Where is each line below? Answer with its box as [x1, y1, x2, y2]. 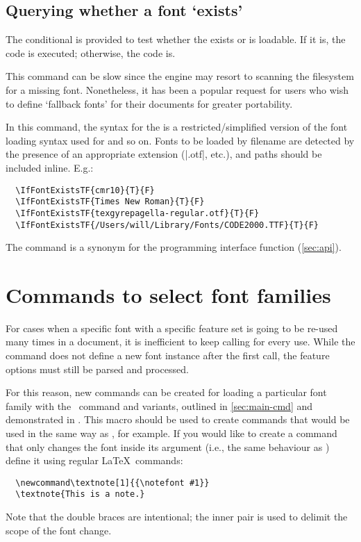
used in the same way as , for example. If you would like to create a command [6, 426, 337, 441]
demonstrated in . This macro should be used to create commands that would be [6, 412, 350, 427]
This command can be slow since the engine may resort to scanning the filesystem [6, 69, 354, 83]
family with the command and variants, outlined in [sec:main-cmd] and [6, 398, 313, 413]
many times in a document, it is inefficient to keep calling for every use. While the [6, 334, 355, 349]
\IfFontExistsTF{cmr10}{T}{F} [15, 185, 155, 195]
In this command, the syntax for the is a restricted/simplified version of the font [6, 120, 348, 134]
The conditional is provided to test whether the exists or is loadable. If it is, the [6, 32, 346, 47]
